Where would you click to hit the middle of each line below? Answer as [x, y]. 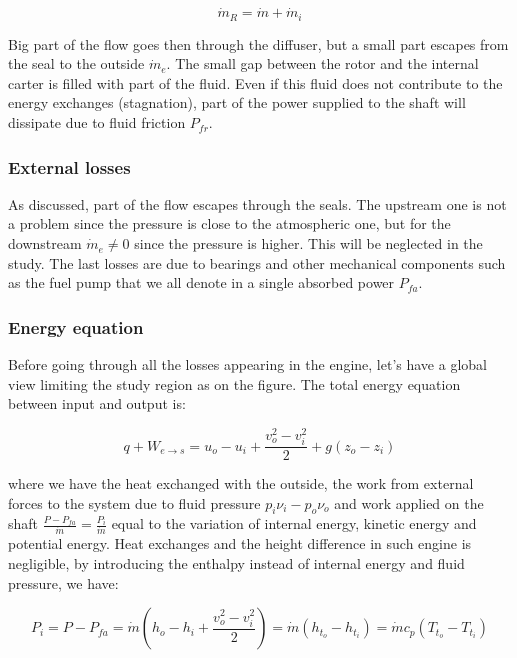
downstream [45, 243]
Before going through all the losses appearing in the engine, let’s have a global [247, 364]
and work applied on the [409, 502]
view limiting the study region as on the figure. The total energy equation [234, 383]
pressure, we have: [63, 582]
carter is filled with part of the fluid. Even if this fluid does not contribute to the [255, 82]
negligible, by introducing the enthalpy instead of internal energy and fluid [236, 562]
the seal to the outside [76, 63]
